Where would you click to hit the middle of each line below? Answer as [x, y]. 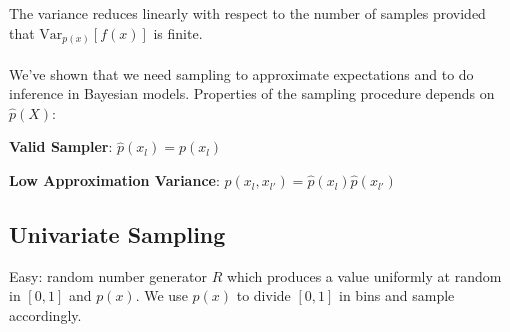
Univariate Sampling [117, 234]
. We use [161, 295]
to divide [263, 295]
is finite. [178, 32]
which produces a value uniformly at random [364, 275]
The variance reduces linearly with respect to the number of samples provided [247, 13]
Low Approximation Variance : [114, 180]
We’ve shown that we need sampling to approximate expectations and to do [241, 73]
